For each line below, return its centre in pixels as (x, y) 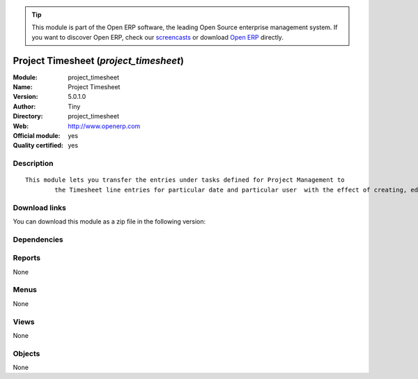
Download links (39, 208)
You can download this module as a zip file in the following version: (109, 221)
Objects (26, 353)
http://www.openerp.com (104, 126)
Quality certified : (38, 146)
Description (33, 164)
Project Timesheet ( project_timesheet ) (99, 60)
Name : (23, 87)
